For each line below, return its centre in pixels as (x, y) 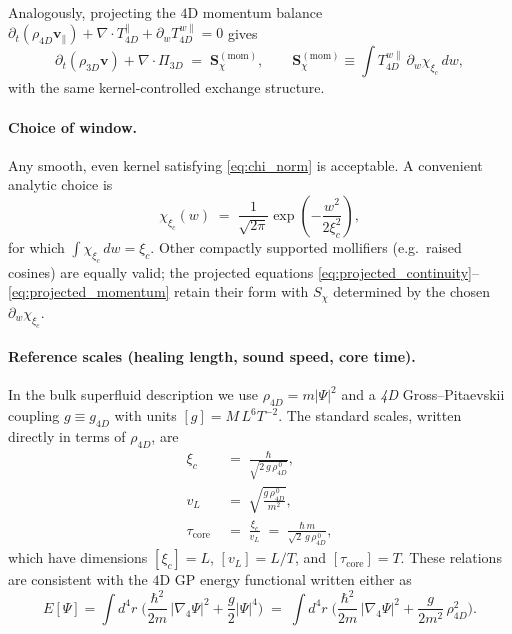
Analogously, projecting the (92, 12)
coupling (34, 415)
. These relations (451, 557)
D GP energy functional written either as (285, 579)
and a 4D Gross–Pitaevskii (423, 394)
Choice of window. (73, 126)
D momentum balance (255, 12)
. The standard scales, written (370, 415)
